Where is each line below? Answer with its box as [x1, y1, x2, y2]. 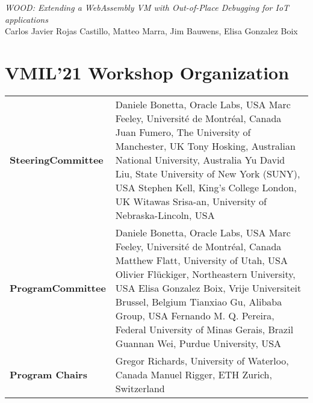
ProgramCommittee [10, 280, 106, 295]
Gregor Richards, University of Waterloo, [115, 353, 289, 368]
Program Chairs [10, 367, 87, 381]
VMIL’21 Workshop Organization [5, 60, 290, 84]
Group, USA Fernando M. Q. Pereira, [115, 308, 274, 322]
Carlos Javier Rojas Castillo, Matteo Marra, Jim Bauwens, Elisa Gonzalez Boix [5, 25, 298, 37]
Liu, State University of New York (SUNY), [115, 166, 300, 180]
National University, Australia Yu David [115, 152, 285, 167]
